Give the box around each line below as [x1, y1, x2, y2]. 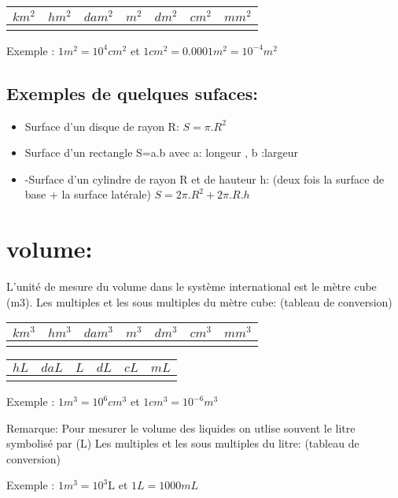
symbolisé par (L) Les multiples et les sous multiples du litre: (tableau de [6, 435, 359, 452]
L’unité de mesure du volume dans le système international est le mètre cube [6, 278, 377, 295]
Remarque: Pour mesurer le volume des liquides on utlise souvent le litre [6, 419, 356, 436]
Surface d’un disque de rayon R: [24, 117, 179, 134]
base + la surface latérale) [24, 186, 151, 203]
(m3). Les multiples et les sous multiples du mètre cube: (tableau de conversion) [6, 293, 392, 310]
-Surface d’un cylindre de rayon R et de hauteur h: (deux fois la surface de [24, 170, 385, 187]
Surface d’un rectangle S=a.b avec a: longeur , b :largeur [24, 144, 298, 161]
